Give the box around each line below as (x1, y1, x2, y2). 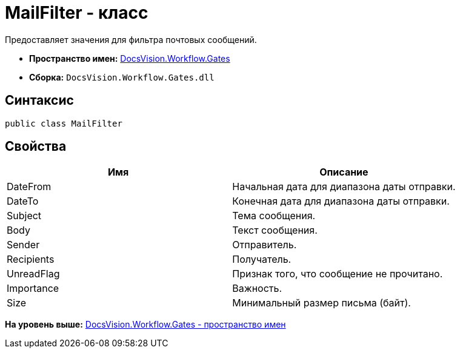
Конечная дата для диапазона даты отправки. (232, 195, 450, 208)
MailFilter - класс (5, 2, 148, 23)
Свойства (5, 139, 67, 154)
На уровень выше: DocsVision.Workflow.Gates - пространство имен (5, 319, 286, 330)
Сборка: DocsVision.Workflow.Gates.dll (29, 71, 215, 82)
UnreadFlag (7, 268, 60, 280)
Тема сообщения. (232, 209, 316, 222)
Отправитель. (232, 239, 297, 251)
